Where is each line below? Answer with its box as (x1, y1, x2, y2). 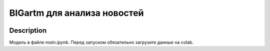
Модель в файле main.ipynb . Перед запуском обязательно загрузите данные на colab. (9, 40, 194, 46)
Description (9, 26, 47, 35)
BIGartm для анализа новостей (9, 7, 144, 18)
